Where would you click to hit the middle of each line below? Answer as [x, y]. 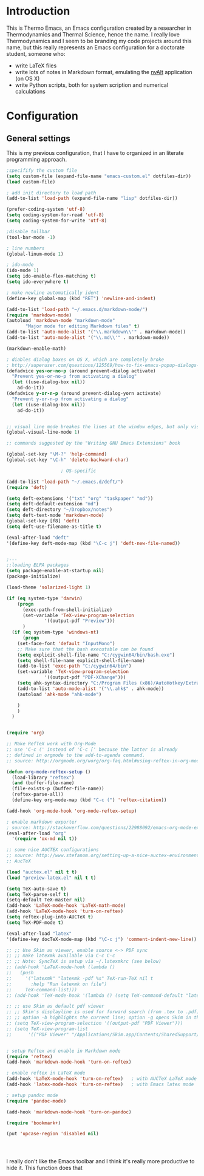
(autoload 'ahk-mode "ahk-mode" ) [59, 694]
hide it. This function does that [45, 1168]
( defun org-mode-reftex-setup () [49, 772]
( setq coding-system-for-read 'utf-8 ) [55, 215]
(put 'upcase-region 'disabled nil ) [53, 1134]
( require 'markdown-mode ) [39, 315]
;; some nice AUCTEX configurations [53, 850]
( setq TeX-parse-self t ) [38, 894]
